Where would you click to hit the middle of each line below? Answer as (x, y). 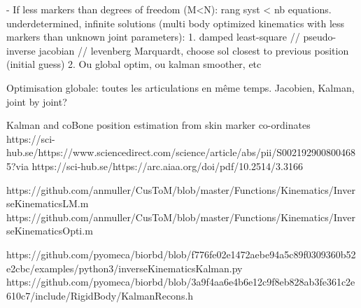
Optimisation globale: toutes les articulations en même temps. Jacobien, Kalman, (180, 87)
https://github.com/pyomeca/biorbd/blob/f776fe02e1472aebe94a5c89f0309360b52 (181, 254)
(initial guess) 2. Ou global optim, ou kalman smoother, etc (134, 64)
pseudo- (320, 37)
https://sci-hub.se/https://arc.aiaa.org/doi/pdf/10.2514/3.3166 (167, 166)
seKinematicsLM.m (48, 203)
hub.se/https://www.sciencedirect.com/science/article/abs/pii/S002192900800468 (181, 152)
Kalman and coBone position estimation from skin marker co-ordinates (158, 125)
